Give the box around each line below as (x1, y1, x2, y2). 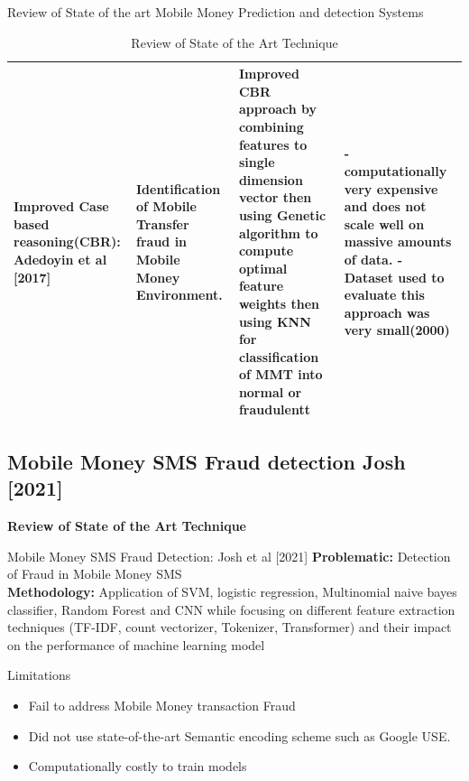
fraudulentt (238, 400, 310, 419)
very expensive (344, 179, 438, 198)
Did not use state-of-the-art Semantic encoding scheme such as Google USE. (28, 726, 451, 745)
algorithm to (238, 223, 318, 242)
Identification (136, 179, 221, 198)
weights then (238, 293, 319, 312)
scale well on (344, 214, 425, 233)
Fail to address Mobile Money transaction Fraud (28, 695, 296, 714)
